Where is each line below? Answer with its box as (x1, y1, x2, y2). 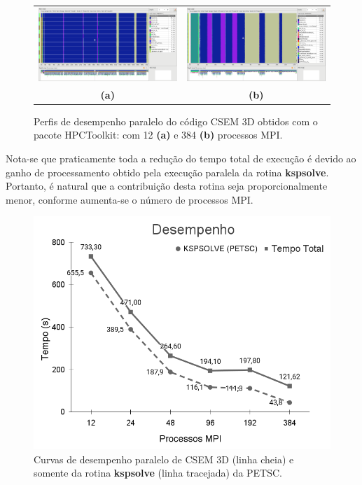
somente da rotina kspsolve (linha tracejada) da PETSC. (34, 465, 283, 480)
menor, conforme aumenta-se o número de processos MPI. (6, 192, 253, 206)
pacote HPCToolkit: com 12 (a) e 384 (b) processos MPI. (34, 127, 283, 142)
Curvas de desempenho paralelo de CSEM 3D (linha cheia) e (34, 451, 294, 466)
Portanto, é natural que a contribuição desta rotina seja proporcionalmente (6, 178, 328, 193)
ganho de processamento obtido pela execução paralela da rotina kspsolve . (6, 164, 329, 179)
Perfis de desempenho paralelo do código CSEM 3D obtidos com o (34, 113, 318, 128)
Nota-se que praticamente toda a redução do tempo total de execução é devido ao (6, 150, 356, 165)
